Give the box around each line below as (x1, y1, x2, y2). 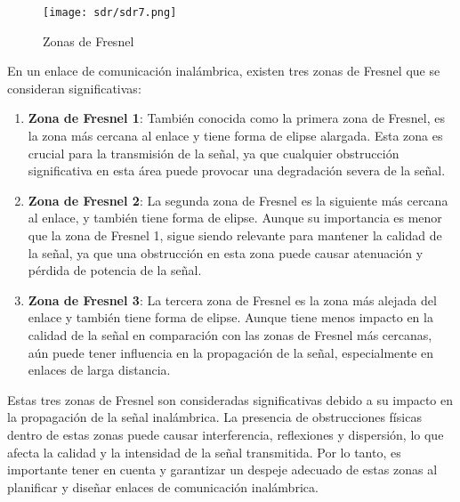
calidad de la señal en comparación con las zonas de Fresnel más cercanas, (28, 325, 432, 344)
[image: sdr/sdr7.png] (43, 6, 177, 19)
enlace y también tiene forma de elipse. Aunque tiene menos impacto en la (28, 308, 433, 327)
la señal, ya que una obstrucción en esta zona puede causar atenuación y (28, 243, 424, 262)
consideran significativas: (7, 78, 141, 97)
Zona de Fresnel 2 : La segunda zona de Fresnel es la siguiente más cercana (28, 190, 448, 209)
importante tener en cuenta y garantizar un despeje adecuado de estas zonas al (7, 460, 438, 479)
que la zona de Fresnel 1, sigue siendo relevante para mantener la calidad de (28, 226, 442, 244)
